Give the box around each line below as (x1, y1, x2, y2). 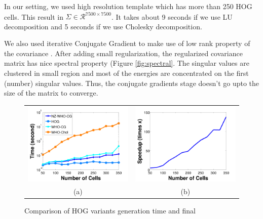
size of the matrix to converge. (4, 87, 98, 98)
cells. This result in (4, 11, 63, 22)
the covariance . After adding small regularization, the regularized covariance (4, 48, 243, 58)
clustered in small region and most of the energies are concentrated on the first (4, 68, 249, 78)
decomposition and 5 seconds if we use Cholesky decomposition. (4, 21, 202, 31)
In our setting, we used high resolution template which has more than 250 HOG (4, 1, 252, 11)
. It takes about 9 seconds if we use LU (111, 11, 233, 22)
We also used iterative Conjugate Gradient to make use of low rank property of (4, 38, 250, 49)
